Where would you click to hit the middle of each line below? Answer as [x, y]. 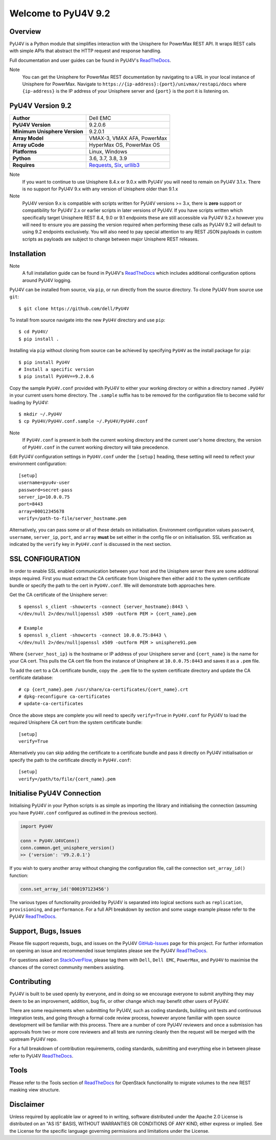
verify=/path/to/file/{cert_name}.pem [67, 779]
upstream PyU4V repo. [34, 1039]
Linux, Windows [108, 152]
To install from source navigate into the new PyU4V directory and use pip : [87, 320]
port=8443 [31, 504]
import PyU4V [37, 826]
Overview [25, 31]
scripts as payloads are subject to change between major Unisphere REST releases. [110, 239]
